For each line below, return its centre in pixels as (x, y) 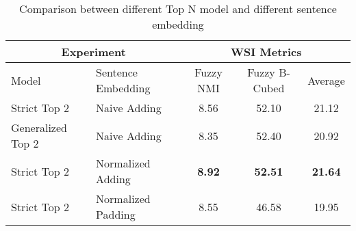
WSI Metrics (266, 52)
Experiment (93, 52)
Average (326, 80)
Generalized (39, 127)
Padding (116, 214)
